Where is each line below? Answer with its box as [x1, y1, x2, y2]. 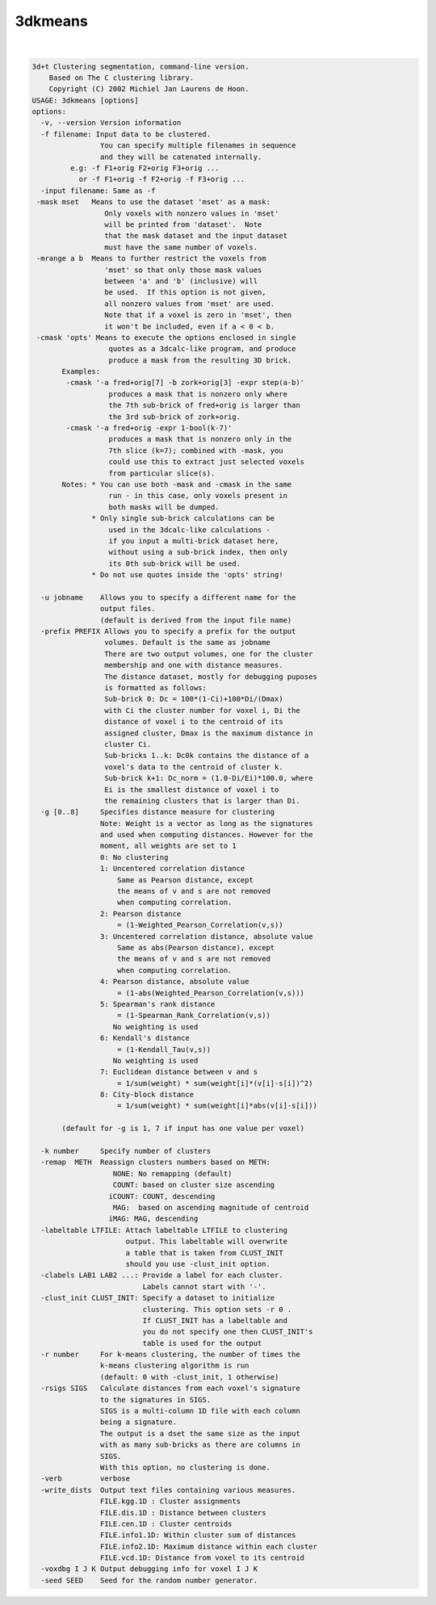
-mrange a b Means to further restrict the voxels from [36, 254, 266, 263]
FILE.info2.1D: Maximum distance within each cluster [99, 1542, 318, 1551]
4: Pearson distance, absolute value [99, 977, 249, 987]
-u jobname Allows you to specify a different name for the [40, 593, 296, 601]
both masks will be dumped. [108, 502, 220, 512]
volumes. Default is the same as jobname [103, 638, 270, 647]
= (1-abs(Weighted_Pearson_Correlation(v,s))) [117, 988, 305, 997]
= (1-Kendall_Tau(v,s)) [117, 1045, 212, 1054]
